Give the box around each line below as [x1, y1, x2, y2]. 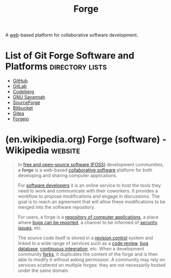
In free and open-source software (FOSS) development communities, [17, 162, 164, 168]
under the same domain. [17, 267, 70, 274]
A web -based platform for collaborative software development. [5, 32, 138, 38]
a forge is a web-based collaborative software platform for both [17, 167, 153, 173]
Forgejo [12, 116, 29, 122]
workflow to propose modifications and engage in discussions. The [17, 193, 160, 200]
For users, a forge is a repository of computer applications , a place [17, 214, 159, 220]
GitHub [12, 78, 28, 84]
